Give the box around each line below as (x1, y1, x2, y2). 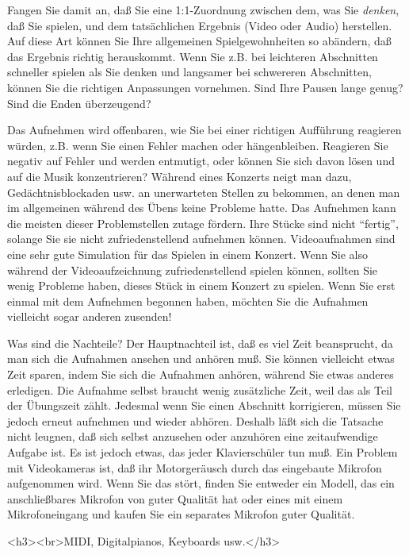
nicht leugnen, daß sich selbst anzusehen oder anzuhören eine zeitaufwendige (7, 428, 378, 445)
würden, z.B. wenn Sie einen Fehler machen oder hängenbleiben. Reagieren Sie (7, 137, 388, 153)
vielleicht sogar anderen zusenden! (7, 308, 172, 325)
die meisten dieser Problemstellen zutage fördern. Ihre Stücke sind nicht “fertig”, (7, 214, 399, 231)
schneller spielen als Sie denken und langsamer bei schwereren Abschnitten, (7, 64, 372, 80)
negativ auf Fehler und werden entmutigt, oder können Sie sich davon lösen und (7, 152, 395, 169)
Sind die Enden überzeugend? (7, 94, 151, 111)
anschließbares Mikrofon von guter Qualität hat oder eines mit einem (7, 490, 343, 507)
